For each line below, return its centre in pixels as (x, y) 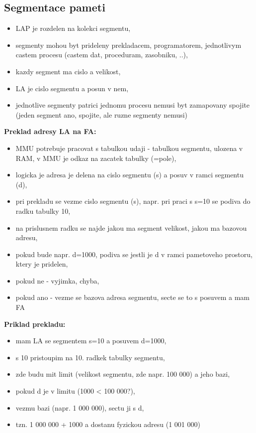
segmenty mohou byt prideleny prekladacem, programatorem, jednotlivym (128, 45)
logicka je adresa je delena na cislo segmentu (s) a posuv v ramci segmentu (129, 175)
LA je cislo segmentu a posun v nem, (72, 88)
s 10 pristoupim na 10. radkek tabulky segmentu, (90, 357)
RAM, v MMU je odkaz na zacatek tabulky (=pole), (96, 158)
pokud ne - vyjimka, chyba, (57, 280)
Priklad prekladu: (35, 324)
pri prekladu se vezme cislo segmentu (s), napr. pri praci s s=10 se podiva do (133, 201)
